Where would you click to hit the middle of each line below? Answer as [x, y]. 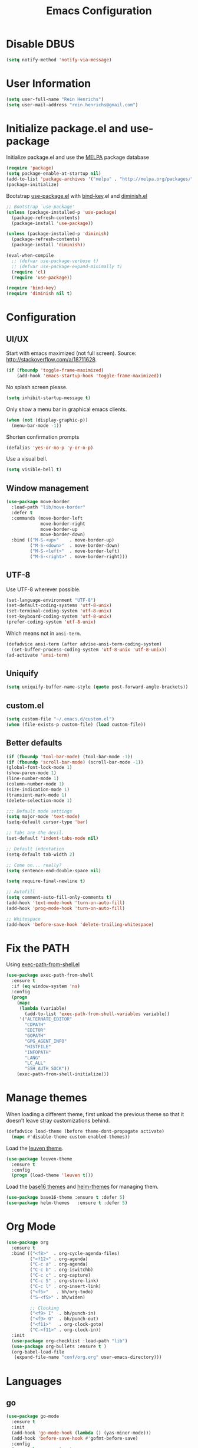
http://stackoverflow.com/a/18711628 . [52, 360]
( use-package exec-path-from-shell [50, 976]
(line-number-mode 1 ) [33, 779]
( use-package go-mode [33, 1416]
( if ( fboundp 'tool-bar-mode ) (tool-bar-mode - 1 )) [70, 756]
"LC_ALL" [35, 1063]
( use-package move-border [38, 502]
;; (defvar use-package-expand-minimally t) [67, 266]
